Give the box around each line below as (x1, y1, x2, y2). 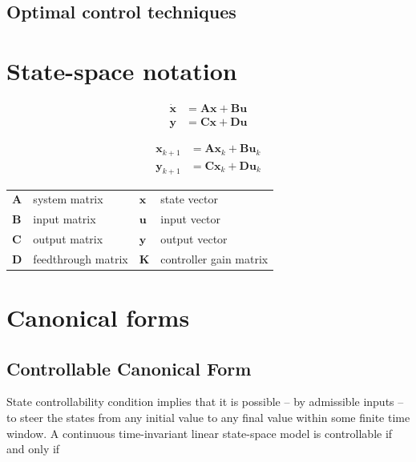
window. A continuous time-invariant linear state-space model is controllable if (6, 424, 393, 441)
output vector (160, 230, 228, 247)
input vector (160, 211, 221, 227)
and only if (6, 440, 60, 457)
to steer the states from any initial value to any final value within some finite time (6, 409, 410, 426)
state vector (160, 191, 218, 207)
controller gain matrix (160, 250, 269, 267)
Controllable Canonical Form (6, 356, 252, 380)
